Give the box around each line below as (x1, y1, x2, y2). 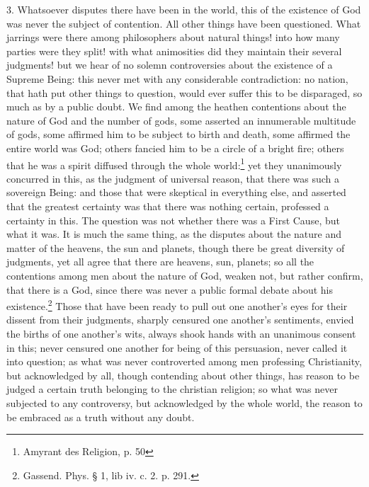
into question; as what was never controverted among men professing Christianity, (6, 354, 362, 369)
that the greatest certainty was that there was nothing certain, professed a (6, 198, 329, 213)
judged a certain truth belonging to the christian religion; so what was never (6, 382, 338, 396)
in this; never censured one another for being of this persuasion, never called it (6, 340, 348, 355)
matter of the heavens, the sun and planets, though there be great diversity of (6, 240, 345, 255)
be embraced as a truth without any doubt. (6, 409, 195, 424)
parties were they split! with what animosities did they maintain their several (6, 43, 342, 58)
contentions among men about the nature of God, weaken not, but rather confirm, (6, 268, 363, 282)
